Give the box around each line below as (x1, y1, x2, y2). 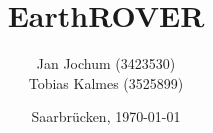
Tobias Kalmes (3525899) (28, 72, 184, 93)
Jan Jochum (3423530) (36, 53, 176, 74)
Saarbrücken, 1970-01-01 (31, 106, 181, 127)
